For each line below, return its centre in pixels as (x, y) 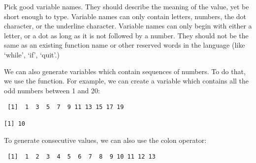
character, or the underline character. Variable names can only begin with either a (128, 26)
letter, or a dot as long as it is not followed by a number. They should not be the (126, 35)
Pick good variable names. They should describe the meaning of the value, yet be (127, 6)
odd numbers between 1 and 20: (52, 90)
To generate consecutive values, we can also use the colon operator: (105, 140)
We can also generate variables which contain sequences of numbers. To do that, (125, 71)
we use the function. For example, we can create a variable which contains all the (127, 81)
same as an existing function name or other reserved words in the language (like (125, 45)
